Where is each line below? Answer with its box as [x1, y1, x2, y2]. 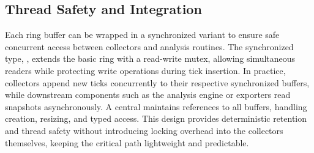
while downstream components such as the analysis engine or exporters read [5, 88, 291, 101]
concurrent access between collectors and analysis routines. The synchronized [5, 40, 294, 53]
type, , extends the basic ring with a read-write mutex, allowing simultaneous [5, 52, 296, 65]
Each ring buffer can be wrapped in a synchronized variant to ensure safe [5, 28, 280, 41]
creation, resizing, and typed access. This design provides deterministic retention [5, 112, 307, 125]
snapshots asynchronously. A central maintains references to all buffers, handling [5, 100, 307, 113]
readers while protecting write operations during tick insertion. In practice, [5, 64, 286, 76]
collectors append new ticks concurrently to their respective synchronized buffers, [5, 76, 310, 89]
